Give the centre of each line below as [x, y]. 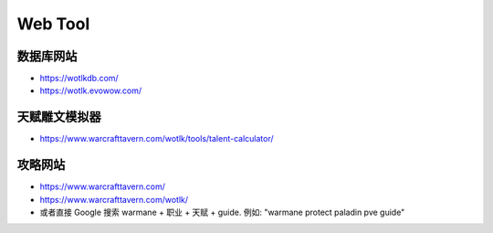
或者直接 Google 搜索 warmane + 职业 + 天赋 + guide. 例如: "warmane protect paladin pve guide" [222, 212]
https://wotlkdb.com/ [79, 79]
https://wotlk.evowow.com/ [90, 90]
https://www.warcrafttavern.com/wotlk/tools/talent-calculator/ [157, 139]
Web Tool [53, 24]
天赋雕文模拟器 [59, 117]
